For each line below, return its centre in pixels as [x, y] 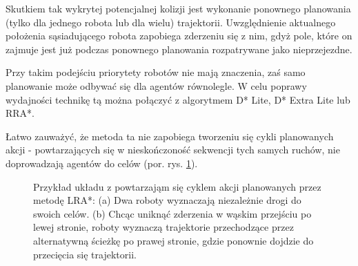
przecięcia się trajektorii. [85, 254]
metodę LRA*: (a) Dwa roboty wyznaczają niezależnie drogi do [167, 200]
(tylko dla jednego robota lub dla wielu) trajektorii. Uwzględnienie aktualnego [171, 22]
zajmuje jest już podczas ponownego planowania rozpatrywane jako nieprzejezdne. [179, 49]
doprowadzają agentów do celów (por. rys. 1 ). [102, 163]
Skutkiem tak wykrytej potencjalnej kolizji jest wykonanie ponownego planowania [178, 8]
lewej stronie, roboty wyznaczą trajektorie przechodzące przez [163, 227]
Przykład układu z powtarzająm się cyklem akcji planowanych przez [177, 186]
